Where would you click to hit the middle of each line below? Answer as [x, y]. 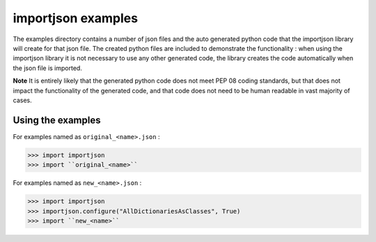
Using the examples [57, 120]
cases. [22, 100]
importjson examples [76, 18]
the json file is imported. [48, 68]
